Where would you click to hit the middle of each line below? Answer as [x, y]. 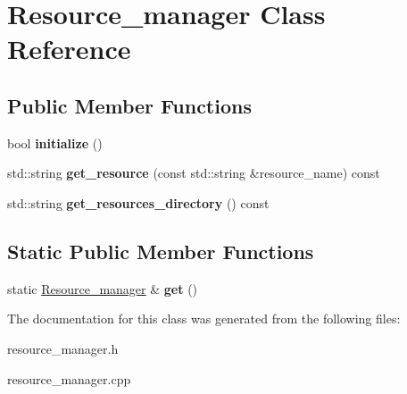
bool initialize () [55, 143]
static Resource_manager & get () [103, 288]
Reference [69, 49]
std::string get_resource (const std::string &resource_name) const [194, 173]
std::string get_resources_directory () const [138, 202]
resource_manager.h [63, 348]
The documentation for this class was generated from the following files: [204, 319]
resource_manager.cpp [69, 378]
